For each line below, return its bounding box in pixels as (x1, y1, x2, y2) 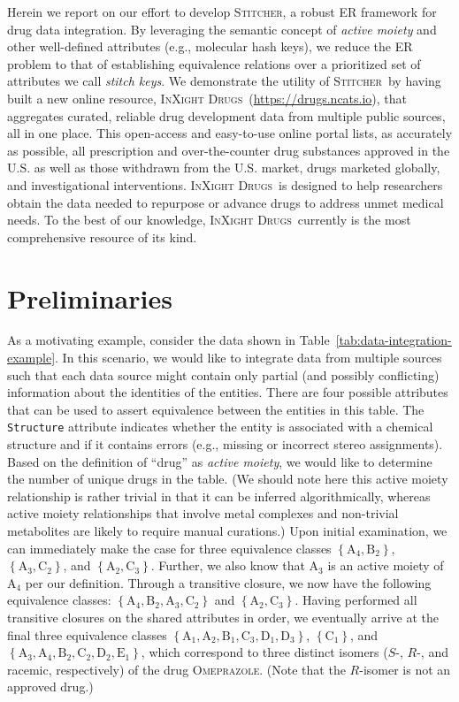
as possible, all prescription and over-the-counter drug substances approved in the (7, 141, 450, 159)
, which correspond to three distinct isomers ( (141, 643, 388, 661)
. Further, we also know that (150, 556, 305, 575)
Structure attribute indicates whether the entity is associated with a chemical (7, 417, 433, 436)
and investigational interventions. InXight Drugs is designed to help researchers (7, 175, 443, 194)
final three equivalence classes (7, 625, 167, 644)
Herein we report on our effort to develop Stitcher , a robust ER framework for (7, 3, 437, 20)
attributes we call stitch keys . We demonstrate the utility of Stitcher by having (7, 72, 441, 90)
